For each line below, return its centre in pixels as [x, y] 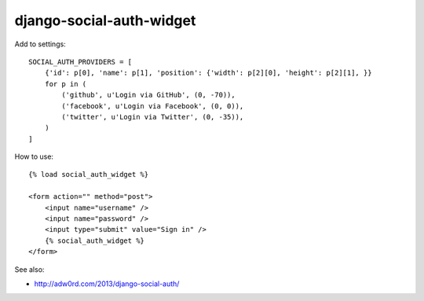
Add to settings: [40, 44]
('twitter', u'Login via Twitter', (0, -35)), [153, 117]
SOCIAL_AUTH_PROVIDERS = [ [80, 62]
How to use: [34, 156]
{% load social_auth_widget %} [89, 174]
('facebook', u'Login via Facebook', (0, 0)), [153, 106]
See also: [29, 269]
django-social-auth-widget [105, 20]
